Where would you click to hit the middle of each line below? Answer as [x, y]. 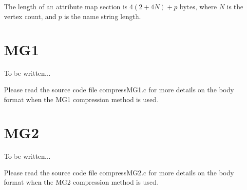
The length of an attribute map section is [66, 6]
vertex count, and [30, 16]
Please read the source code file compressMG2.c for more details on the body [119, 172]
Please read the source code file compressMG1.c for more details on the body [119, 89]
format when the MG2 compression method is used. [81, 182]
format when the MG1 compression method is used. [81, 99]
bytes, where [198, 6]
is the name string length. [103, 16]
